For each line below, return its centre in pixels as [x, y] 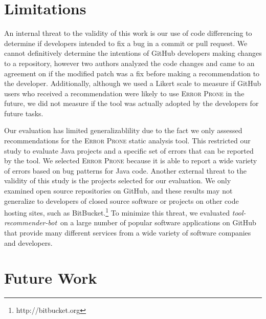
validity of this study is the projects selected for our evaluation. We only [118, 180]
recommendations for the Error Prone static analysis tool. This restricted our [127, 141]
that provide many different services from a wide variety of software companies [128, 233]
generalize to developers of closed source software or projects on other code [121, 200]
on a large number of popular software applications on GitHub [158, 222]
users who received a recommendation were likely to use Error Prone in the [124, 93]
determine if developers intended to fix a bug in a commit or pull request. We [126, 43]
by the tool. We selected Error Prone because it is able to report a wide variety [131, 161]
